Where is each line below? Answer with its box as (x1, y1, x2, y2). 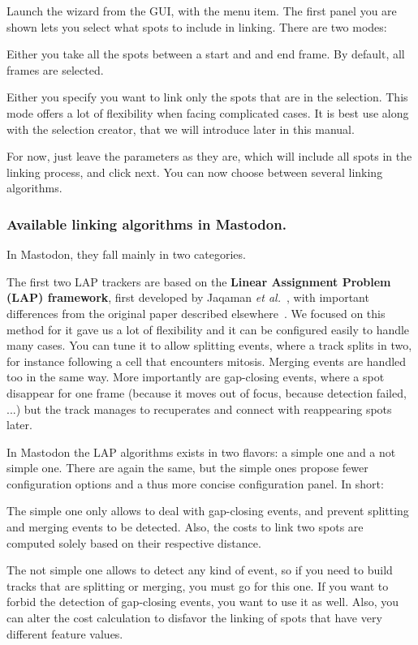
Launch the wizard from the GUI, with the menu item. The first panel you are (6, 2, 397, 19)
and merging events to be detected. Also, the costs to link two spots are (6, 518, 364, 535)
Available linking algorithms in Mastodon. (6, 213, 287, 234)
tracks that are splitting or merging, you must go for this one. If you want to (6, 577, 389, 594)
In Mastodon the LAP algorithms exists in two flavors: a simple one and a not (6, 443, 396, 460)
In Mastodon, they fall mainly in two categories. (6, 246, 246, 263)
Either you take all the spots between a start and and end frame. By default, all (6, 45, 405, 62)
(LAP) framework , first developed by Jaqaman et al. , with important (6, 289, 369, 306)
